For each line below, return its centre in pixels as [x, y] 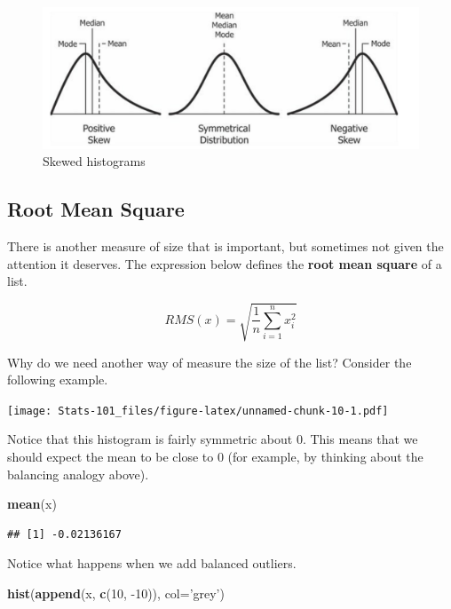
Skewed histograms [94, 161]
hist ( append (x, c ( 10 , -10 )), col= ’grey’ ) [116, 593]
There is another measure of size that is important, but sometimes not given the [225, 246]
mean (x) [32, 504]
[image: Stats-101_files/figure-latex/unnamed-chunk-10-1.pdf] [198, 411]
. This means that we [360, 439]
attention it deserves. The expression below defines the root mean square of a [225, 263]
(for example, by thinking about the [325, 456]
